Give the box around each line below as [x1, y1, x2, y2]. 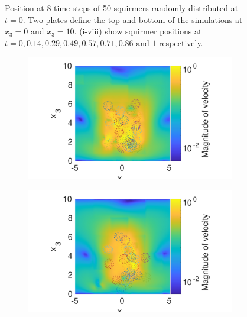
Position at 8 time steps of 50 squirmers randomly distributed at [5, 2, 239, 14]
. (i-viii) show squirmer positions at [74, 25, 202, 37]
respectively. [159, 36, 203, 48]
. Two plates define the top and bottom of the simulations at [22, 13, 243, 25]
